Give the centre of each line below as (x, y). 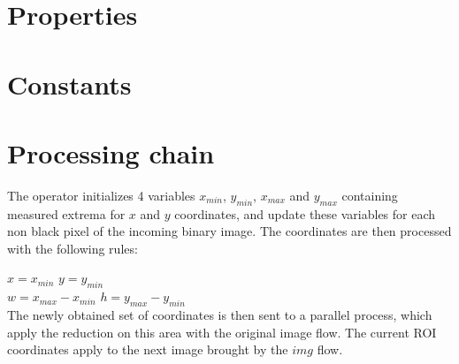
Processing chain (111, 152)
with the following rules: (73, 248)
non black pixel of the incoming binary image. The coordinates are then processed (229, 231)
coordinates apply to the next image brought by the (148, 349)
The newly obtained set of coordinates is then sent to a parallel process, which (220, 315)
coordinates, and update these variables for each (305, 213)
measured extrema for (66, 213)
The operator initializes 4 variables (101, 195)
